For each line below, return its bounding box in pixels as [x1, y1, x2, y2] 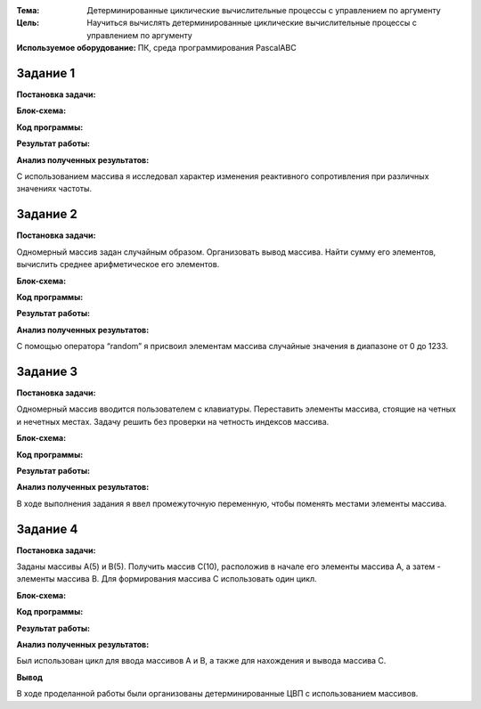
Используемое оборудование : [16, 43, 137, 53]
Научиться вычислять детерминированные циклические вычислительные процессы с [86, 18, 418, 29]
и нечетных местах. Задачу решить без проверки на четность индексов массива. [16, 416, 330, 427]
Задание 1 [16, 65, 76, 80]
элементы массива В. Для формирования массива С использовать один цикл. [16, 574, 317, 584]
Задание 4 [16, 521, 78, 536]
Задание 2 [16, 207, 77, 222]
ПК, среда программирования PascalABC [137, 43, 298, 53]
